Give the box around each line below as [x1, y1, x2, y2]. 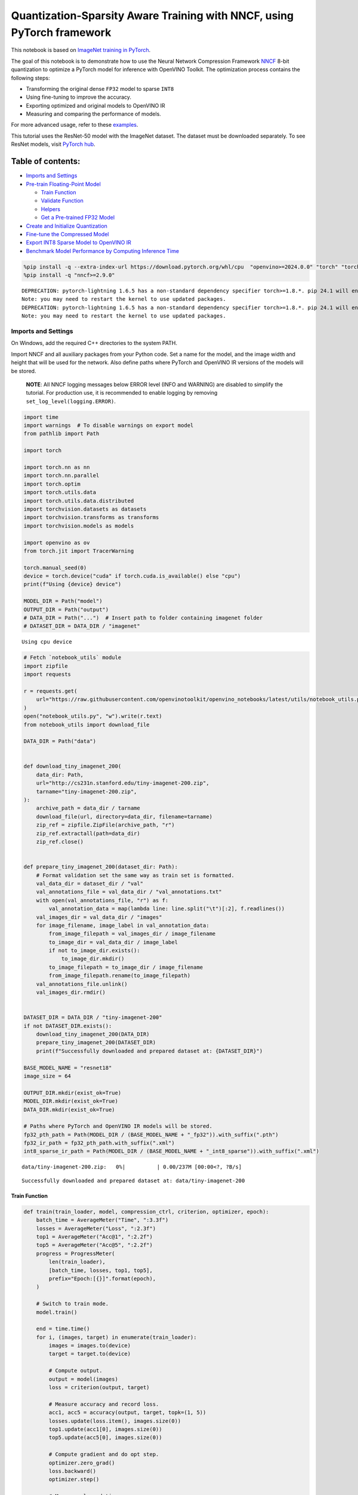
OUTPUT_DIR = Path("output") [23, 606, 109, 613]
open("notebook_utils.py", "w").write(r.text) [23, 713, 162, 720]
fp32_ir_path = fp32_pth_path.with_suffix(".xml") [23, 1140, 175, 1146]
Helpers [41, 205, 61, 212]
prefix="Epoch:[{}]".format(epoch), [48, 1275, 156, 1282]
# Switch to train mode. [36, 1301, 109, 1307]
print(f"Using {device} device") [23, 581, 122, 588]
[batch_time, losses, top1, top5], [48, 1267, 153, 1274]
